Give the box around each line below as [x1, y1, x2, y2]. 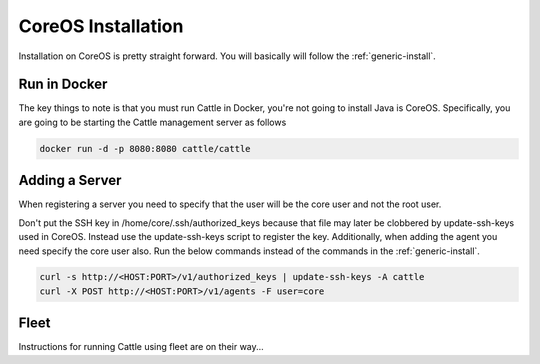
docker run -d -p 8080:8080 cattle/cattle [39, 143, 251, 154]
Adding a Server [18, 172, 122, 189]
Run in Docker [18, 76, 108, 93]
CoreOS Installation [18, 15, 184, 37]
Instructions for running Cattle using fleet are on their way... [18, 341, 264, 353]
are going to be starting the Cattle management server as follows [18, 116, 287, 128]
